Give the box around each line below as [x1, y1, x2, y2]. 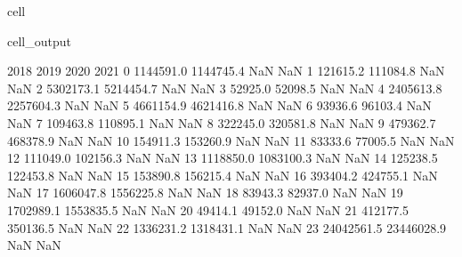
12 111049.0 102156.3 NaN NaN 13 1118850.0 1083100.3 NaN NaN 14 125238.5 [7, 149, 438, 167]
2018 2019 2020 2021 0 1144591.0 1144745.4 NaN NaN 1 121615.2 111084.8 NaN [7, 61, 445, 80]
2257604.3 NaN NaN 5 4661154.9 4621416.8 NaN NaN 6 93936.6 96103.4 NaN [7, 96, 432, 115]
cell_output [7, 31, 71, 50]
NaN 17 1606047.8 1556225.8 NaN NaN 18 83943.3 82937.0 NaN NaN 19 [7, 183, 403, 202]
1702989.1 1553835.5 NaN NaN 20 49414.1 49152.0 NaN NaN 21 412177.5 [7, 200, 409, 219]
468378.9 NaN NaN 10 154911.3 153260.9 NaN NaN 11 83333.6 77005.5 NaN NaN [7, 131, 455, 149]
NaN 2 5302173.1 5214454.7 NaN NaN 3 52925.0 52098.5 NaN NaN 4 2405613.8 [7, 78, 442, 97]
